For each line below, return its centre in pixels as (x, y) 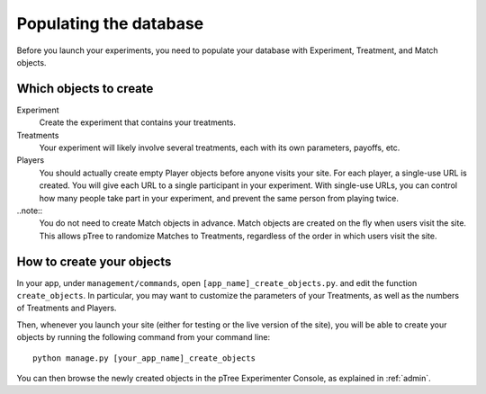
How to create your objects (94, 261)
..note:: (30, 210)
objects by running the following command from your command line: (144, 337)
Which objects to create (85, 89)
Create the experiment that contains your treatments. (137, 122)
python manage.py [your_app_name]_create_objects (144, 358)
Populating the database (110, 23)
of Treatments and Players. (67, 308)
